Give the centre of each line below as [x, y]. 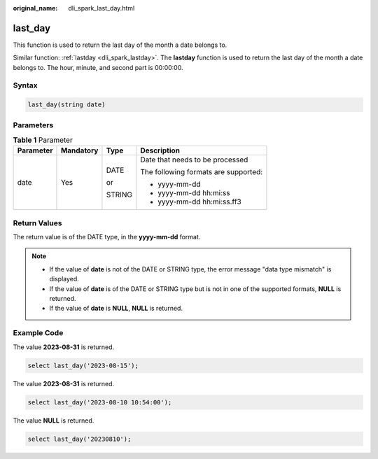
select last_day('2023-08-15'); [83, 365]
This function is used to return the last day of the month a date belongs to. [120, 45]
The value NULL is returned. [54, 421]
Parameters [33, 125]
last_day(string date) [66, 105]
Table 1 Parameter [43, 140]
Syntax [25, 85]
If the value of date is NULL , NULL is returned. [116, 309]
